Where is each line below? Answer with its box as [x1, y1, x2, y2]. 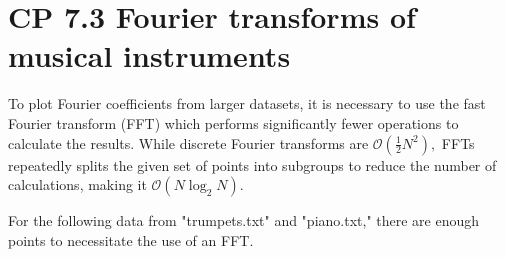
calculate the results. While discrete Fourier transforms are [8, 132, 369, 153]
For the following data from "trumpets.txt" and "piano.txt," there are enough [8, 210, 480, 231]
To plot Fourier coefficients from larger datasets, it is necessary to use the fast [8, 93, 486, 114]
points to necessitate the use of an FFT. [8, 229, 254, 250]
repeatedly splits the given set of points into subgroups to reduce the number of [8, 154, 497, 175]
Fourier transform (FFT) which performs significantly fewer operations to [8, 112, 459, 133]
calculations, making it [8, 174, 147, 195]
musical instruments [8, 35, 291, 76]
